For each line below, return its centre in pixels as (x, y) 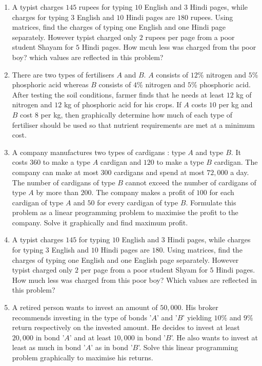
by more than (57, 192)
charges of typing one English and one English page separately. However (125, 259)
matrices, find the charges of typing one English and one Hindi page (119, 27)
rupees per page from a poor (190, 37)
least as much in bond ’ (49, 347)
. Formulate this (211, 202)
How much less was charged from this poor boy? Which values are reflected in (135, 280)
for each (222, 192)
